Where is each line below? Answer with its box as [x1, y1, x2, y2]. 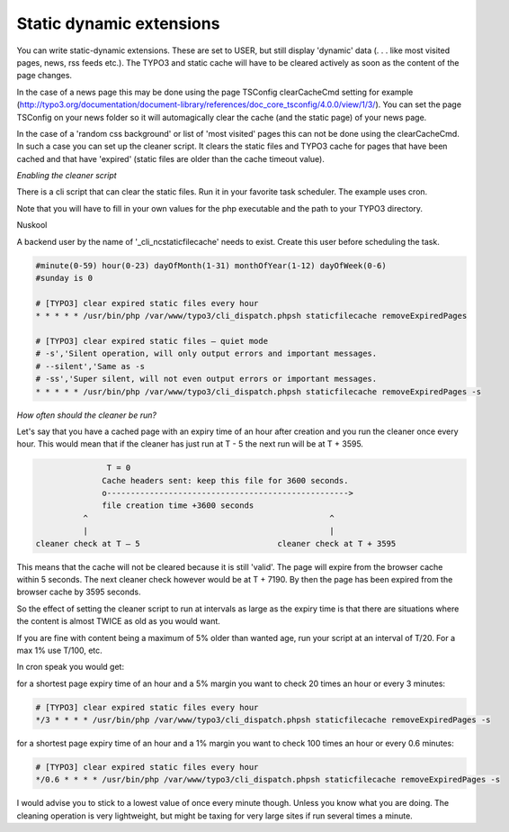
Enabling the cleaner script [16, 170, 117, 181]
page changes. [16, 70, 72, 81]
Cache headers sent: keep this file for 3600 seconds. [102, 475, 349, 485]
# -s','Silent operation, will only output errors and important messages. [35, 348, 378, 359]
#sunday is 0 [35, 273, 94, 283]
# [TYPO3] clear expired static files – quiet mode [35, 336, 269, 346]
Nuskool [16, 220, 48, 231]
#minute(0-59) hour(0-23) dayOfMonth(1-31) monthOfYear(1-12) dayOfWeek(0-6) [35, 260, 387, 270]
